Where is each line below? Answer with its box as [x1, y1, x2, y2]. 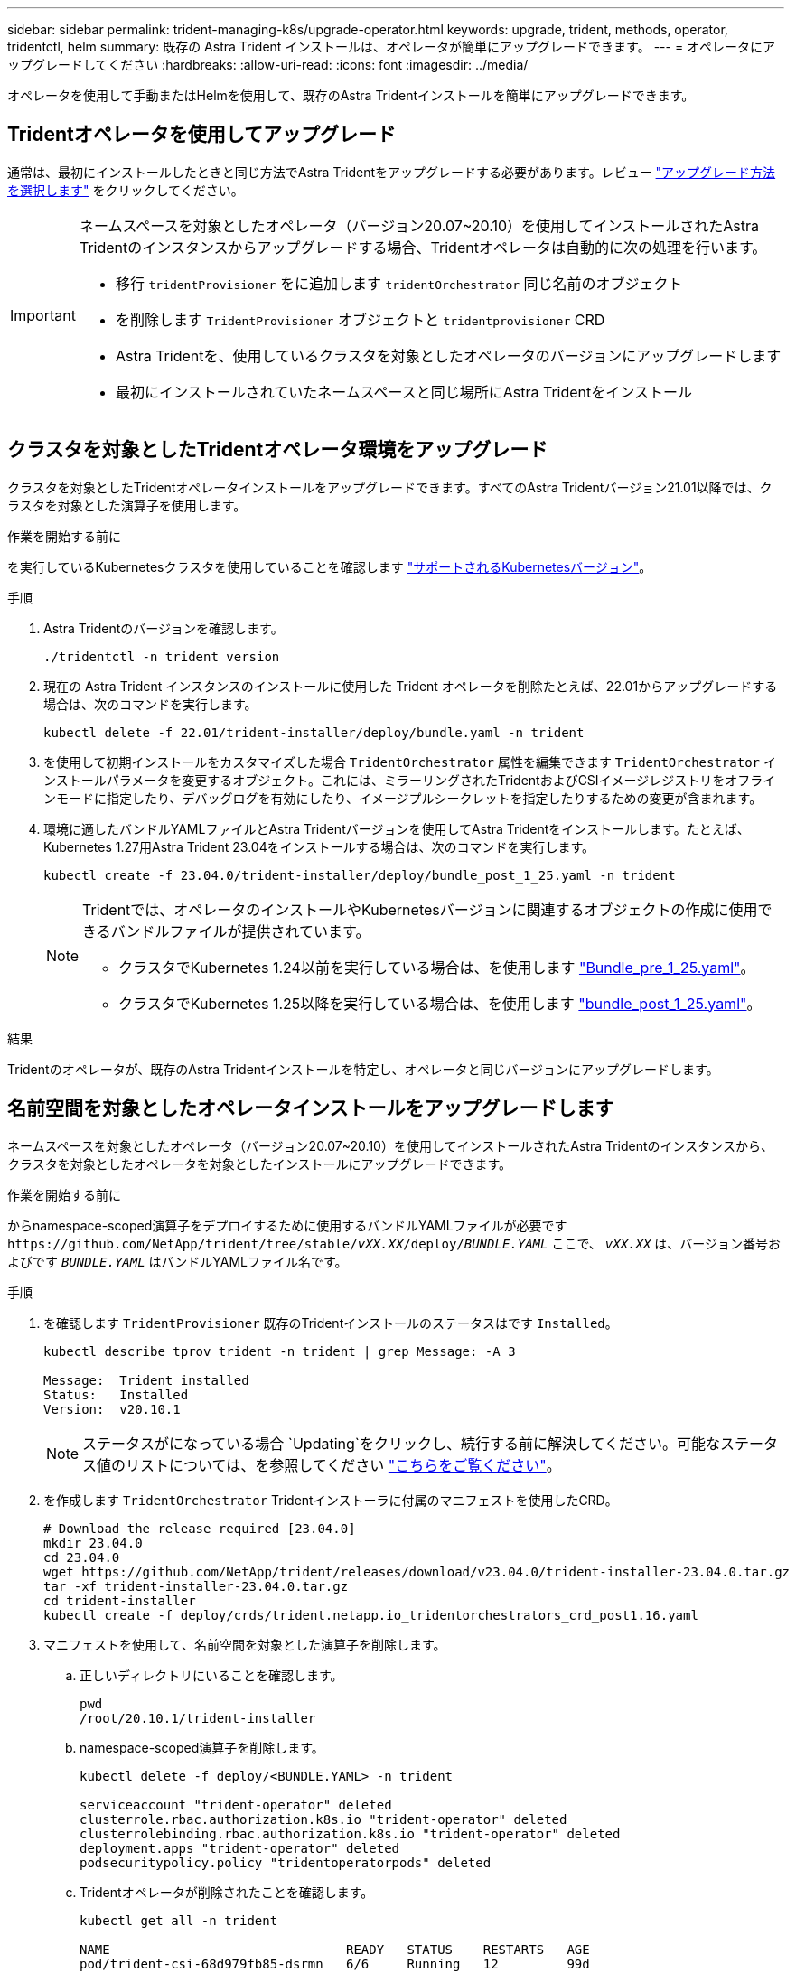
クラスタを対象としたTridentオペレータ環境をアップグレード [7, 438, 548, 462]
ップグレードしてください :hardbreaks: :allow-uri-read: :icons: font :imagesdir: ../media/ [7, 57, 529, 72]
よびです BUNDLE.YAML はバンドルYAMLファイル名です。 [7, 1253, 348, 1269]
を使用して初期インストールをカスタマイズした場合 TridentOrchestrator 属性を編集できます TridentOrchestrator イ [43, 753, 776, 770]
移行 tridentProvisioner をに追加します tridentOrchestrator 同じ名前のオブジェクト [115, 274, 683, 293]
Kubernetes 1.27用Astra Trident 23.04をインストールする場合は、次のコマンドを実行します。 [43, 838, 595, 855]
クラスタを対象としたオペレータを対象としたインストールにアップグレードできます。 [7, 1155, 512, 1172]
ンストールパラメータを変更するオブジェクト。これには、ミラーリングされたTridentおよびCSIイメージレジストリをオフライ [43, 771, 776, 788]
